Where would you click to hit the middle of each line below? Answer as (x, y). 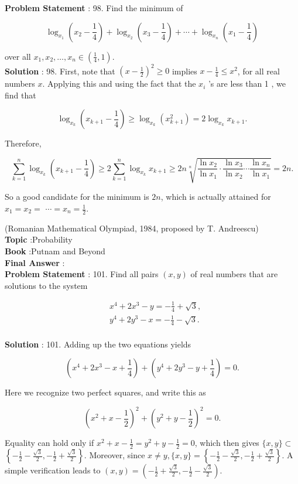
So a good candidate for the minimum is (77, 197)
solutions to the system (46, 285)
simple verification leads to (53, 470)
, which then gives (227, 443)
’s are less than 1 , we (247, 83)
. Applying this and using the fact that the (119, 83)
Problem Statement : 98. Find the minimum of (94, 8)
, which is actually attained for (216, 197)
